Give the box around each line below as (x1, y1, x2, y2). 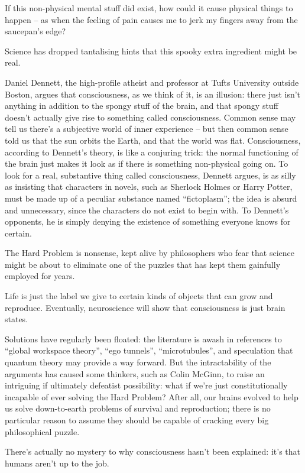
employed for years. (5, 270, 75, 282)
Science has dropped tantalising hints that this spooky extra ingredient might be (5, 44, 297, 57)
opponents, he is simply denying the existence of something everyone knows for (5, 215, 291, 228)
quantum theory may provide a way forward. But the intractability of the (5, 356, 271, 368)
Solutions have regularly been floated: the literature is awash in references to (5, 332, 282, 345)
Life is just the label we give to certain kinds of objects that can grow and (5, 290, 273, 302)
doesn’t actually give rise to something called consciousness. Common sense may (5, 111, 296, 123)
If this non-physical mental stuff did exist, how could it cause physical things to (5, 2, 293, 14)
